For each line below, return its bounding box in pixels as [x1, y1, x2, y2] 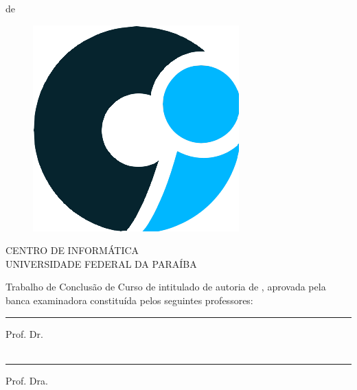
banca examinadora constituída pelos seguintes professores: [5, 292, 253, 307]
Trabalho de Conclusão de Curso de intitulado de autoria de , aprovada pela [5, 279, 326, 294]
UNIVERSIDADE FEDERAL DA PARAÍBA [5, 256, 197, 271]
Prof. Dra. [5, 373, 48, 387]
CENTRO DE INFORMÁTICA [5, 243, 139, 257]
